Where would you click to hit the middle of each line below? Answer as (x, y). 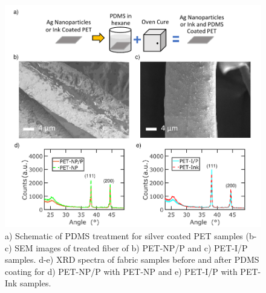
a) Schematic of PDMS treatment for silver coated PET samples (124, 235)
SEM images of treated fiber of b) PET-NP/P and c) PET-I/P (131, 247)
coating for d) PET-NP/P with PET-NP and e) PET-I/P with (121, 271)
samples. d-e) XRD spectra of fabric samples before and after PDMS (132, 259)
